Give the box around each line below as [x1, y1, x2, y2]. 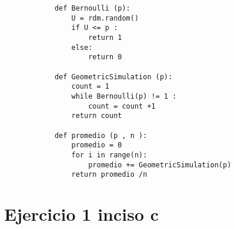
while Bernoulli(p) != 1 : [71, 92, 177, 100]
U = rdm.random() [71, 14, 139, 22]
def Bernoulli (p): [54, 4, 130, 12]
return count [71, 112, 122, 120]
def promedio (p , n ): [54, 131, 147, 140]
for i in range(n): [71, 150, 147, 159]
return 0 [88, 53, 122, 62]
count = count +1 [88, 102, 156, 110]
